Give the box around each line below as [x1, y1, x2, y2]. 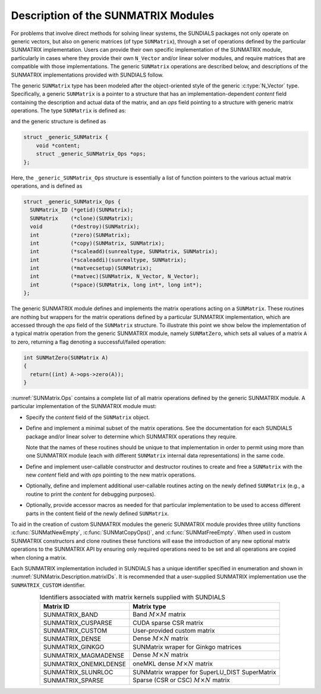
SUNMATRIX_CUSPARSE [43, 619, 112, 627]
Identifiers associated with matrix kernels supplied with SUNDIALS [39, 593, 226, 601]
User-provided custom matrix [133, 626, 215, 635]
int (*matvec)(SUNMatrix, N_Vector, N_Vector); [30, 273, 199, 280]
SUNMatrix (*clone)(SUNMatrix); [30, 214, 134, 222]
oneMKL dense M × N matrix [133, 660, 213, 668]
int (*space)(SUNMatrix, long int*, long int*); [30, 281, 203, 288]
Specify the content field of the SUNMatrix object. [26, 414, 150, 421]
